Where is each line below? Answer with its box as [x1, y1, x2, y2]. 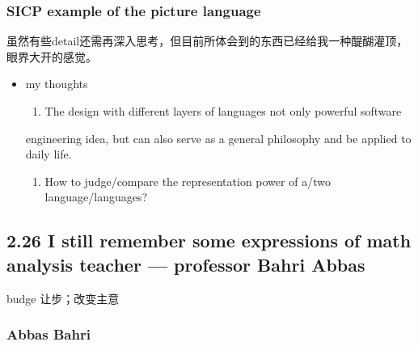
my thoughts [25, 75, 88, 92]
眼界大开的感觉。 [6, 48, 97, 65]
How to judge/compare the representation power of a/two [44, 172, 331, 189]
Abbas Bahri [6, 324, 91, 344]
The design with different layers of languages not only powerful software [44, 103, 402, 119]
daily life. [25, 146, 72, 162]
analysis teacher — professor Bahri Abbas [6, 251, 365, 276]
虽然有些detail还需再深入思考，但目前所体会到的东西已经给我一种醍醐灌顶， [6, 32, 408, 49]
